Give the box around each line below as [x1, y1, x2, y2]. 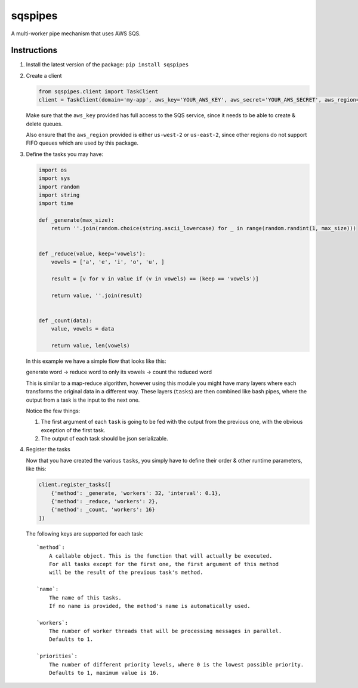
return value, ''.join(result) [51, 292, 143, 299]
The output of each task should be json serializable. [41, 435, 168, 442]
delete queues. [26, 120, 63, 127]
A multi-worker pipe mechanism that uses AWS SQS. [11, 30, 141, 37]
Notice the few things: [26, 407, 81, 414]
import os [38, 166, 67, 173]
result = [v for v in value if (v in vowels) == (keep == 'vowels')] [51, 275, 259, 282]
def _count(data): [38, 317, 92, 324]
